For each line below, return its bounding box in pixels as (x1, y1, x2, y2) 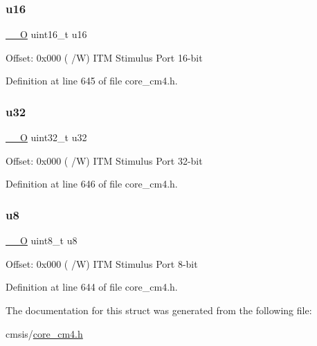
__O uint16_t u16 (6, 27, 87, 42)
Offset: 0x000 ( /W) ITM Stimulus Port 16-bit (6, 50, 203, 64)
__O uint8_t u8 (6, 233, 78, 248)
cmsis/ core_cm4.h (6, 326, 83, 340)
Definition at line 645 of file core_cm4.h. (6, 73, 178, 88)
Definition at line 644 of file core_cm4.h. (6, 280, 178, 294)
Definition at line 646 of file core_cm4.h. (6, 176, 178, 191)
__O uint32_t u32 (6, 130, 87, 145)
